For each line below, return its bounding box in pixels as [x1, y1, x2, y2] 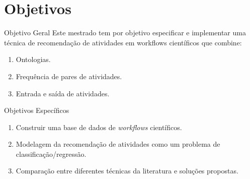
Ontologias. [16, 54, 51, 65]
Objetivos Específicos [4, 105, 69, 115]
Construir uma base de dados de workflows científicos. [16, 122, 182, 132]
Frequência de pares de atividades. [16, 71, 122, 81]
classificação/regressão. [16, 148, 87, 159]
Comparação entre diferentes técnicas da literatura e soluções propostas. [16, 165, 238, 176]
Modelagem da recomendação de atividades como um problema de [16, 139, 220, 149]
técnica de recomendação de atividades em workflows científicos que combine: [4, 37, 242, 47]
